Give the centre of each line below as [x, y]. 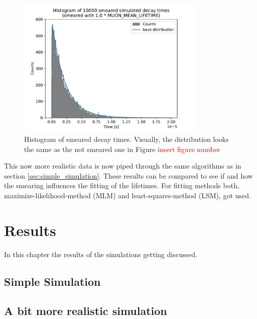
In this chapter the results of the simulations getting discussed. [101, 254]
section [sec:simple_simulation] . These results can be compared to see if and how [128, 175]
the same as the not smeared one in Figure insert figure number [122, 149]
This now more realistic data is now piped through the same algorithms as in [123, 166]
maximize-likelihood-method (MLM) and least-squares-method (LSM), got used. [127, 195]
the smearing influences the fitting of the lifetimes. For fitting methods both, [122, 185]
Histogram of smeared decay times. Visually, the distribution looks [126, 139]
